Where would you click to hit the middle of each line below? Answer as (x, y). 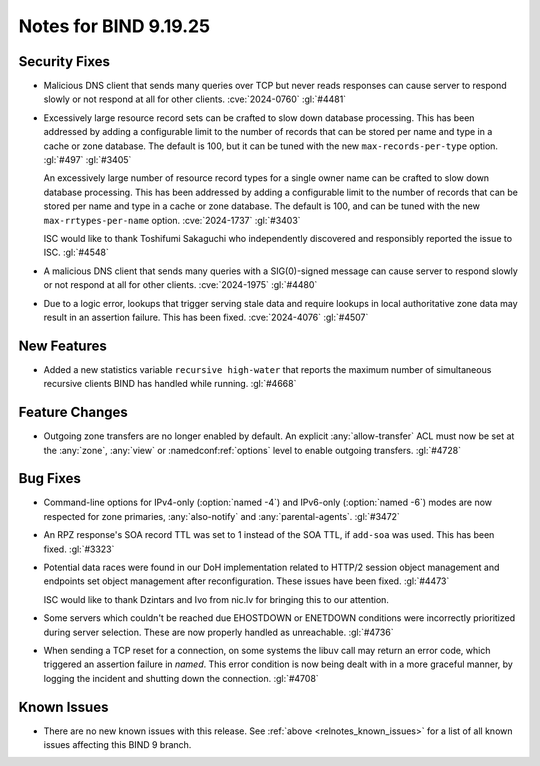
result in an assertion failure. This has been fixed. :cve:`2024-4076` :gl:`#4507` (206, 317)
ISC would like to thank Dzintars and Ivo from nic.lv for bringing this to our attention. (216, 599)
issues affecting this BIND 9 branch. (117, 745)
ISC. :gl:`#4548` (76, 252)
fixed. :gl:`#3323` (79, 549)
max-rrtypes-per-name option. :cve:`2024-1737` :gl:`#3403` (172, 220)
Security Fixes (64, 61)
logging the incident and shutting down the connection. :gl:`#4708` (181, 678)
